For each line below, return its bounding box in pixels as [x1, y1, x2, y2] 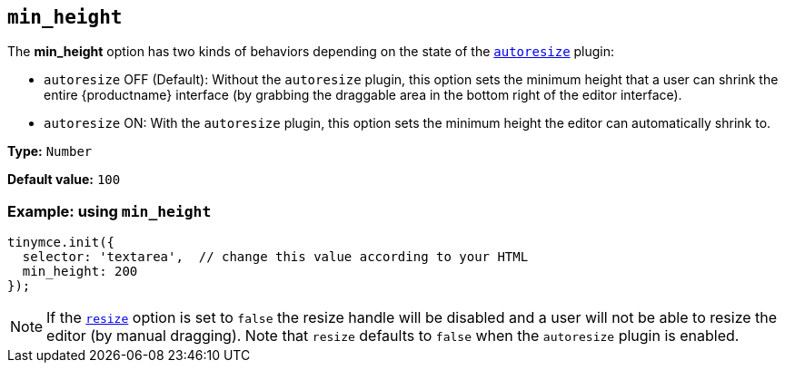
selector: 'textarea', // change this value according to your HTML [22, 249, 529, 265]
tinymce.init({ [7, 235, 115, 250]
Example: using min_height [7, 201, 212, 220]
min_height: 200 [22, 264, 138, 279]
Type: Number [7, 143, 93, 160]
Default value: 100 [7, 171, 121, 188]
